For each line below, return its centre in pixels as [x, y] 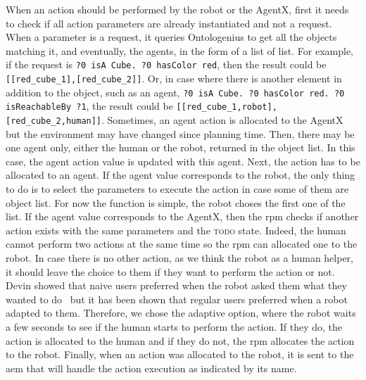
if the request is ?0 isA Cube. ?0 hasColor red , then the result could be [166, 64]
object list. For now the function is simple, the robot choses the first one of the [176, 202]
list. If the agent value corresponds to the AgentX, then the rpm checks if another [182, 216]
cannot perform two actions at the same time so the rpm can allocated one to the [182, 244]
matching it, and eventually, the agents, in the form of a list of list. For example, [180, 50]
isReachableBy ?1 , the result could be [89, 106]
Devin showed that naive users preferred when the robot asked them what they [176, 285]
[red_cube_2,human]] [54, 121]
